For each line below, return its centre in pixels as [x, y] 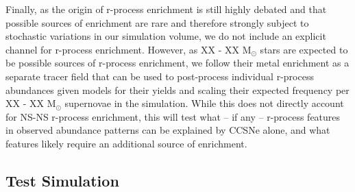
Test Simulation [62, 180]
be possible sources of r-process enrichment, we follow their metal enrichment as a [177, 63]
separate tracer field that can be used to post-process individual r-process [160, 76]
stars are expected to [304, 49]
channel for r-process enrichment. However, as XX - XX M [128, 49]
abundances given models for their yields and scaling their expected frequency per [177, 89]
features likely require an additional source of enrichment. [126, 143]
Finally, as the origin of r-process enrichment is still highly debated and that [166, 9]
